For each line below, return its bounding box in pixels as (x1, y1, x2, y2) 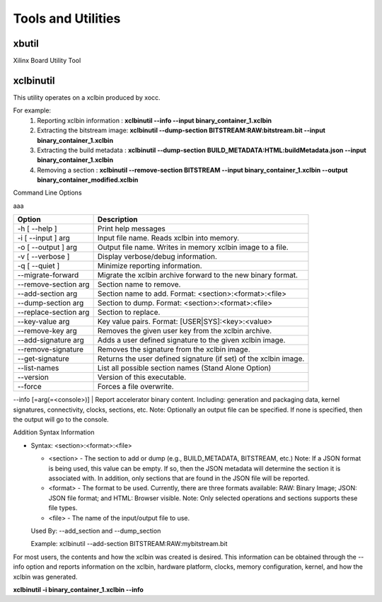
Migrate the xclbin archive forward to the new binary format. (97, 270, 299, 280)
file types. (48, 504, 78, 512)
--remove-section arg (17, 279, 90, 289)
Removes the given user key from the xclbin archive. (97, 326, 272, 336)
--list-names (17, 363, 59, 373)
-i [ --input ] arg (17, 233, 70, 243)
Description (97, 214, 138, 224)
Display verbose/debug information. (97, 252, 217, 262)
